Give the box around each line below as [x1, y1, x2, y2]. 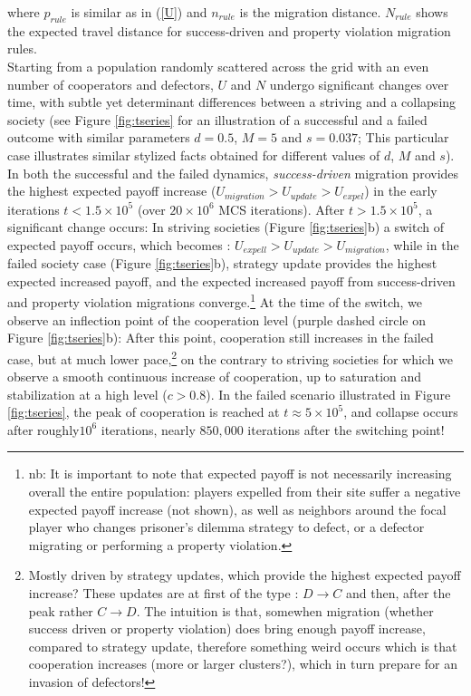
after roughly [7, 420, 80, 439]
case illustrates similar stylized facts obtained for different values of [7, 145, 380, 164]
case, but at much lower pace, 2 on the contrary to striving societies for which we [7, 346, 454, 368]
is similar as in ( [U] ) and [71, 3, 207, 21]
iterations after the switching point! [247, 420, 445, 439]
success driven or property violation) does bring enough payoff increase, [28, 619, 426, 638]
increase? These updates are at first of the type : [28, 584, 299, 603]
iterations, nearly [101, 420, 196, 439]
